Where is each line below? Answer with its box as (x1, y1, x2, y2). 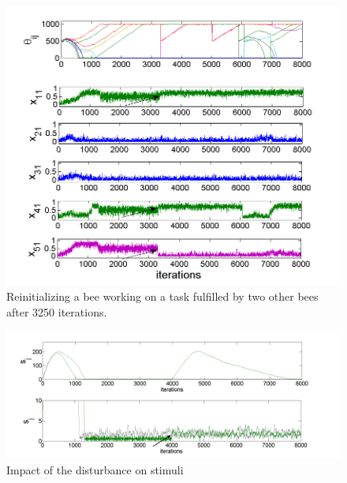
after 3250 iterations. (6, 303, 107, 320)
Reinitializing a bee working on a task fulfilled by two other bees (6, 287, 319, 304)
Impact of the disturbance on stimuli (6, 462, 184, 478)
